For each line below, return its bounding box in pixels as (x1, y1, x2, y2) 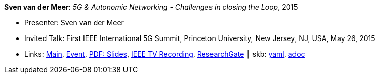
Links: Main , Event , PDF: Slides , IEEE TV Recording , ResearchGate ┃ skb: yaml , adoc (24, 50, 305, 58)
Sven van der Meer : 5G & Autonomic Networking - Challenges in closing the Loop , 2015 (4, 3, 298, 11)
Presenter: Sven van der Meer (24, 18, 124, 27)
